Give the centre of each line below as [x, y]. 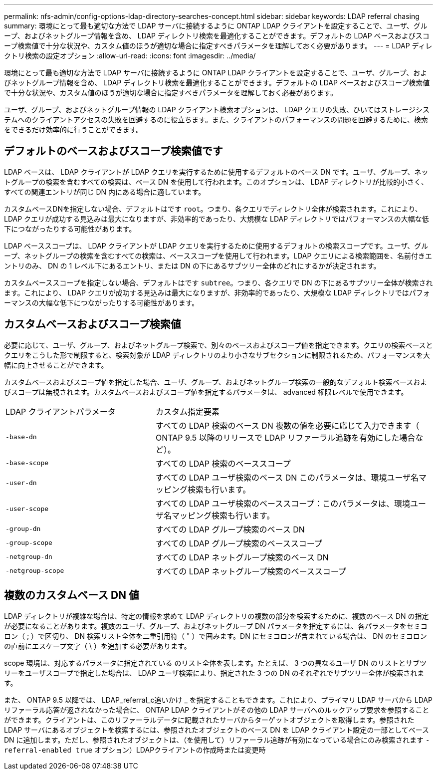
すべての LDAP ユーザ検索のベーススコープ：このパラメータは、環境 [283, 503]
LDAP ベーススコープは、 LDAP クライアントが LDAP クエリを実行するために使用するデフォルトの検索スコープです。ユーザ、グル [216, 246]
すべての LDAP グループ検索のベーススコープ [239, 543]
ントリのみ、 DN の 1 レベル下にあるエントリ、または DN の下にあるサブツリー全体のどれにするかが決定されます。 [192, 265]
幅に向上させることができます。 [56, 365]
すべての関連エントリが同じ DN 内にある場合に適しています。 [105, 192]
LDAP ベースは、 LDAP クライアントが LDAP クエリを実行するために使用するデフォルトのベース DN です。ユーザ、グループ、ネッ [216, 172]
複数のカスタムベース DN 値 [72, 595]
